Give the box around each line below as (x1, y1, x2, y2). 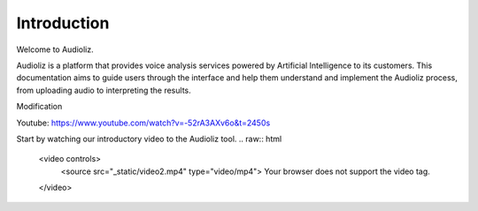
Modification (16, 102, 63, 112)
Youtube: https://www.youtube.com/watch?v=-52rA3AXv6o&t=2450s (16, 117, 271, 128)
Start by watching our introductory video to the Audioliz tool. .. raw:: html (16, 133, 282, 144)
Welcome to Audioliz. (16, 44, 95, 55)
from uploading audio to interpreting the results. (16, 85, 191, 95)
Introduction (16, 13, 110, 33)
